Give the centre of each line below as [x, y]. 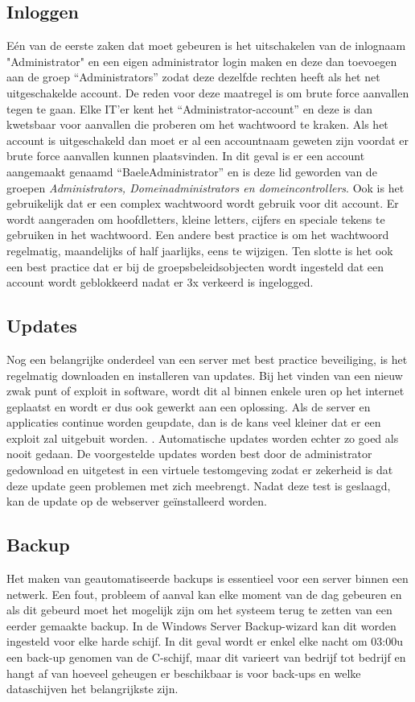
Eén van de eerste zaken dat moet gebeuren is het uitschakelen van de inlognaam [206, 45]
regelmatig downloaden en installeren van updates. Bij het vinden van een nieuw [205, 375]
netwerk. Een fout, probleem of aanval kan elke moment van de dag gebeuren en [204, 594]
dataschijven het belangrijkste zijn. [92, 689]
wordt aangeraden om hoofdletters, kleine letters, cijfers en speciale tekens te [196, 219]
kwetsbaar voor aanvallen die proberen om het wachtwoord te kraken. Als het [197, 124]
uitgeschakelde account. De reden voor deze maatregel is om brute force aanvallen [208, 92]
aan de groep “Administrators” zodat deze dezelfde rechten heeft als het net [193, 77]
